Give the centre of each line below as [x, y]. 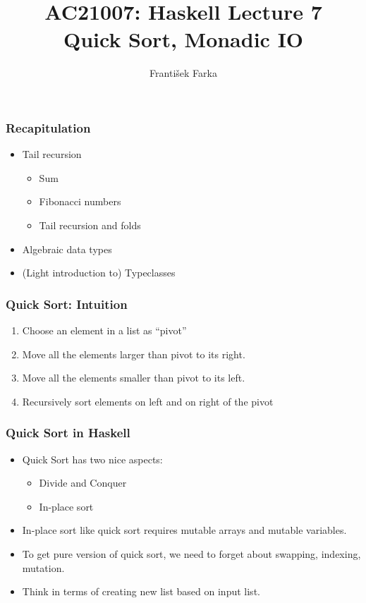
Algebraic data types [67, 249]
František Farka [183, 73]
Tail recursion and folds [90, 225]
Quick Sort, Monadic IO [183, 39]
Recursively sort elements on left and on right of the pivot [148, 401]
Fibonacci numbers [80, 201]
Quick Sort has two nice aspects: [92, 459]
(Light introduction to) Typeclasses [99, 273]
